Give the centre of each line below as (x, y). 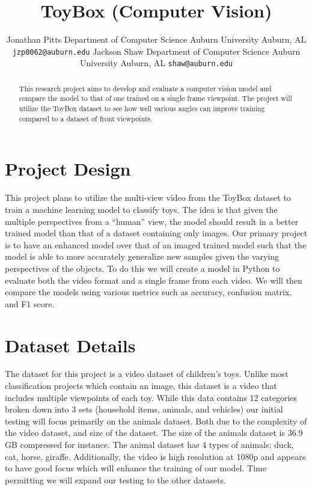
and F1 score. (30, 303)
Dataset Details (70, 345)
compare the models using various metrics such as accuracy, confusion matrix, (148, 292)
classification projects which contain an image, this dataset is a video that (141, 386)
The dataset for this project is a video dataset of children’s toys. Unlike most (147, 374)
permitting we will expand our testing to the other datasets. (115, 479)
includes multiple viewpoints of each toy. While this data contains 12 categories (151, 397)
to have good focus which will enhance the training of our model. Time (136, 468)
